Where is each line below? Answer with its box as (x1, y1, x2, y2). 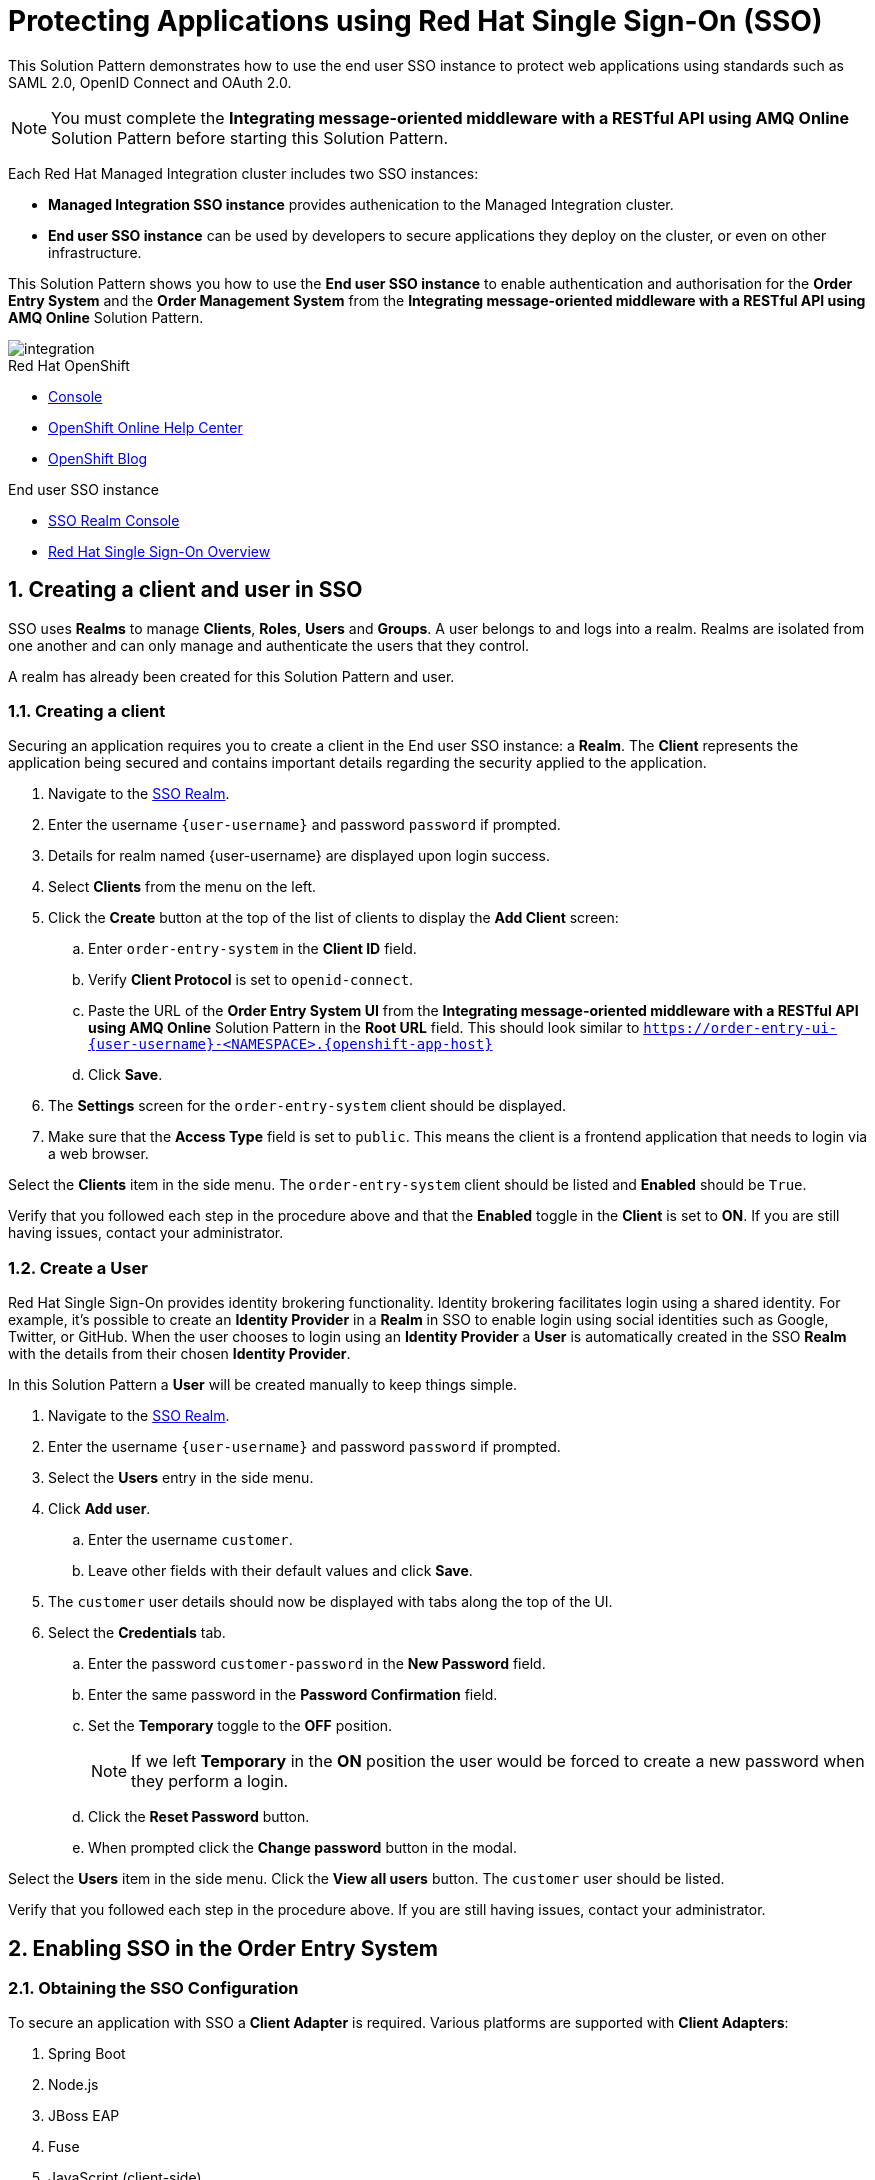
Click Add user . (48, 1500, 151, 1518)
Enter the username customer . (88, 1531, 293, 1549)
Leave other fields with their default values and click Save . (88, 1562, 473, 1580)
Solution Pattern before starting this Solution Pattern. (51, 127, 449, 148)
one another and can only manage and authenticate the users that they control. (8, 636, 530, 654)
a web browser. (48, 1145, 149, 1163)
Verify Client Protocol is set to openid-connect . (88, 971, 414, 989)
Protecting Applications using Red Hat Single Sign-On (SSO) (8, 4, 823, 38)
